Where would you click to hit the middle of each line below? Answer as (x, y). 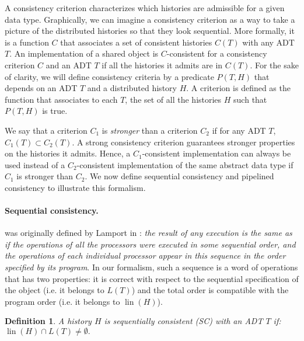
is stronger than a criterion (150, 130)
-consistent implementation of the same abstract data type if (185, 164)
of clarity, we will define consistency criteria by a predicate (109, 76)
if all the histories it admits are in (162, 65)
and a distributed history (132, 88)
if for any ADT (239, 130)
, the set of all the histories (173, 99)
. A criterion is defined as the (238, 88)
